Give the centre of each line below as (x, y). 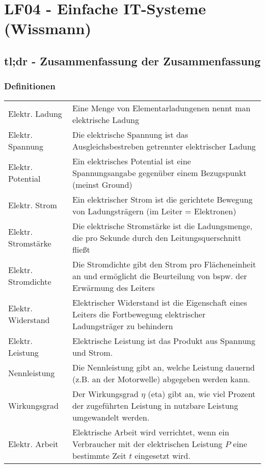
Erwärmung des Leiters (113, 287)
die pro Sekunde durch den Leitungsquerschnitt (157, 237)
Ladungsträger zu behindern (123, 326)
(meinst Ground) (102, 184)
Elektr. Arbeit (33, 444)
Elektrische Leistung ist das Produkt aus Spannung (164, 340)
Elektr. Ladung (35, 114)
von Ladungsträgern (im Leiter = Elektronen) (154, 211)
